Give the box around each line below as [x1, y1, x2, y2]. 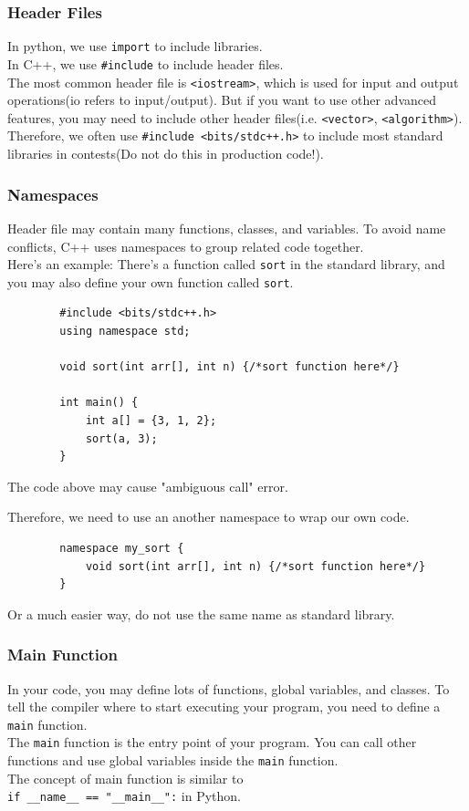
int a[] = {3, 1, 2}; [85, 413, 217, 427]
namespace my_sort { [59, 541, 184, 555]
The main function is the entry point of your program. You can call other [7, 733, 417, 752]
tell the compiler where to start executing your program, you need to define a [7, 697, 441, 716]
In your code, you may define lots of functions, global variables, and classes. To [7, 679, 450, 698]
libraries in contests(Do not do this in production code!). [7, 144, 324, 163]
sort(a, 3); [85, 431, 158, 445]
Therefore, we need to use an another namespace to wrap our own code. [7, 507, 410, 526]
